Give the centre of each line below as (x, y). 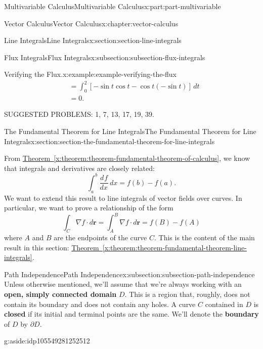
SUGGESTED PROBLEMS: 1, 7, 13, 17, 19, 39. (79, 114)
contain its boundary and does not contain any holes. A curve (100, 304)
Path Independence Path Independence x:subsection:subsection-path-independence (129, 274)
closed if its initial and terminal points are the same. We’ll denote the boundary (131, 314)
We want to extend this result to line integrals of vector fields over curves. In (123, 198)
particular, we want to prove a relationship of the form (89, 208)
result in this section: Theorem (52, 247)
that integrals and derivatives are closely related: (79, 168)
